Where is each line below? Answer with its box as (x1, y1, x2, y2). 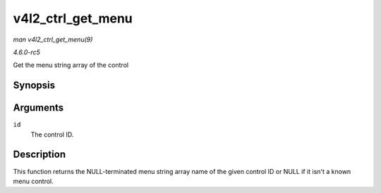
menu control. (13, 177, 54, 185)
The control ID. (30, 130, 74, 139)
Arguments (13, 102, 64, 114)
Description (13, 149, 66, 161)
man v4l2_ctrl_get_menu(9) (13, 35, 93, 44)
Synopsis (13, 80, 56, 92)
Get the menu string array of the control (13, 61, 129, 70)
